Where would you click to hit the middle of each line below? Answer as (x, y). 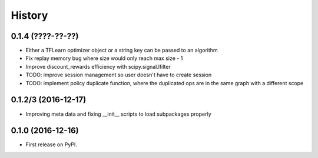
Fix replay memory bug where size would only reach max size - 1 (104, 58)
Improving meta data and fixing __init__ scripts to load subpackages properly (118, 114)
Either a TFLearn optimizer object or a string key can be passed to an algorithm (122, 51)
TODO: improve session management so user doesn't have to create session (119, 75)
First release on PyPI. (52, 144)
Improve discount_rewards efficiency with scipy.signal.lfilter (98, 66)
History (29, 15)
